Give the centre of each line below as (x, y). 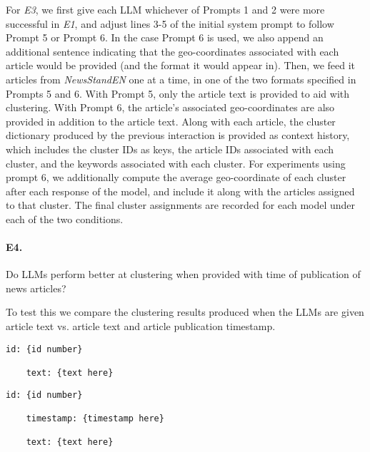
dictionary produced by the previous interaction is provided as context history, (178, 135)
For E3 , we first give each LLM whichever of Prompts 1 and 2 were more (165, 9)
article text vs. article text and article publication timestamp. (141, 326)
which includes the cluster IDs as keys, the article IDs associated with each (170, 149)
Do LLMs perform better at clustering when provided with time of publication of (183, 274)
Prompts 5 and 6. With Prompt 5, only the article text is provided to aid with (178, 93)
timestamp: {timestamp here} (95, 418)
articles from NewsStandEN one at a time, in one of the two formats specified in (181, 79)
